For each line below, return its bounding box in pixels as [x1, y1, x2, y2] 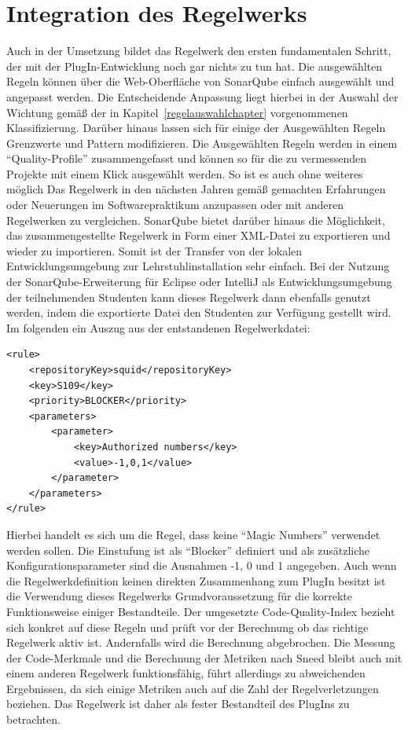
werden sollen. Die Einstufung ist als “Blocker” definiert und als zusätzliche [6, 541, 369, 558]
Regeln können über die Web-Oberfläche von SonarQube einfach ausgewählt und [6, 73, 395, 90]
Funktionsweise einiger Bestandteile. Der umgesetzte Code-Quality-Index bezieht [6, 603, 395, 619]
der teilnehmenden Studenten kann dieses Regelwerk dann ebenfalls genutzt [6, 288, 371, 305]
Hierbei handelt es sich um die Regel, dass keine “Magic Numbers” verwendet [6, 526, 380, 542]
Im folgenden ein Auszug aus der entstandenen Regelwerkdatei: [6, 319, 311, 336]
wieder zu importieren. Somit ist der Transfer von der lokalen [6, 242, 303, 259]
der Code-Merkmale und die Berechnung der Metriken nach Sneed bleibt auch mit [6, 649, 402, 666]
